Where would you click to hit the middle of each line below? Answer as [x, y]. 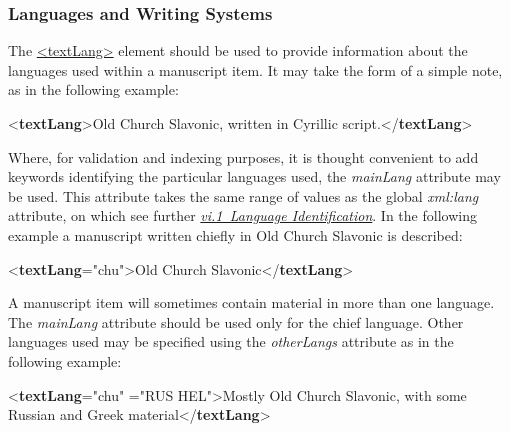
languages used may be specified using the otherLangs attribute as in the [231, 341]
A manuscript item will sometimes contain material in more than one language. [251, 302]
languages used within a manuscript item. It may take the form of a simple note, [255, 69]
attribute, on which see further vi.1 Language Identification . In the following [242, 215]
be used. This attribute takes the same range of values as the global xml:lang [243, 195]
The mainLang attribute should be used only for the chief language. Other [236, 321]
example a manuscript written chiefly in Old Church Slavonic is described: [235, 234]
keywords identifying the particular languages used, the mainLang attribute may [254, 176]
